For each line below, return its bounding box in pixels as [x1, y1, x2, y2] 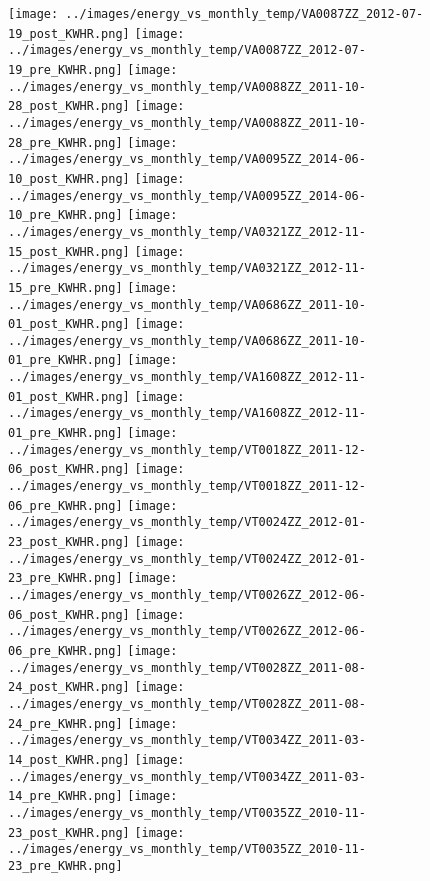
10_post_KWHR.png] [8, 171, 130, 186]
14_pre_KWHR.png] [8, 789, 123, 804]
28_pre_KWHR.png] [8, 135, 123, 150]
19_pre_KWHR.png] [8, 62, 123, 77]
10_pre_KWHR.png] [8, 208, 123, 223]
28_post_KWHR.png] [8, 99, 130, 114]
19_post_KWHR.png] [8, 26, 130, 41]
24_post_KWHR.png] [8, 680, 130, 695]
